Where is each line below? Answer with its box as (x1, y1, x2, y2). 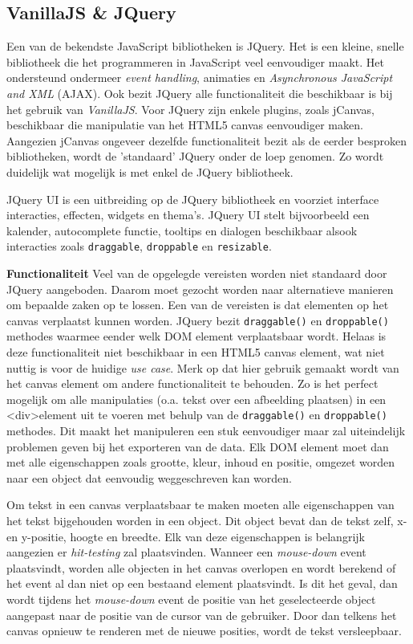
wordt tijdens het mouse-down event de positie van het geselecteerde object (6, 590, 376, 607)
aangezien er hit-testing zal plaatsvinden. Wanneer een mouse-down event (6, 544, 366, 560)
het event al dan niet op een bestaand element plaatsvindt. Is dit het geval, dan (6, 575, 398, 592)
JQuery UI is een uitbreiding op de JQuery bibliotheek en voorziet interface (6, 190, 379, 207)
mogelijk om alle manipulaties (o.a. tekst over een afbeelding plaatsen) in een (6, 390, 387, 407)
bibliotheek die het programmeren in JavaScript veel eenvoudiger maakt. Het (6, 53, 384, 70)
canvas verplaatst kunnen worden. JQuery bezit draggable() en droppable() (6, 312, 389, 328)
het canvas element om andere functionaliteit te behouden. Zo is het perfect (6, 375, 379, 392)
